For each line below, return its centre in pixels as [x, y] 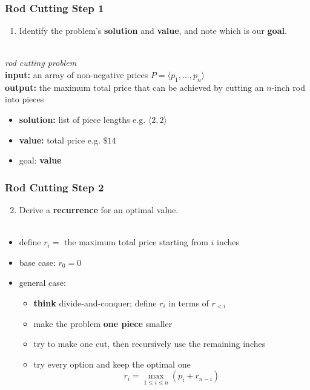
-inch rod [288, 87]
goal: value [40, 160]
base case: [37, 262]
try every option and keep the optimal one [112, 364]
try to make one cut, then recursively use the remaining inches [150, 344]
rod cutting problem [41, 63]
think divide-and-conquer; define [95, 302]
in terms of [189, 302]
